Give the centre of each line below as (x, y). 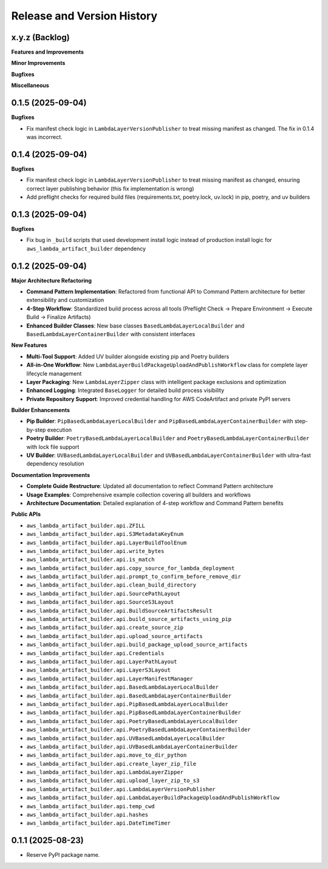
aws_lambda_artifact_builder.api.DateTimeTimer (99, 823)
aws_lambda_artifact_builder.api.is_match (91, 560)
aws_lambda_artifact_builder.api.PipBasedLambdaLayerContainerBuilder (134, 713)
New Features (29, 345)
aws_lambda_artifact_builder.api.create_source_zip (105, 628)
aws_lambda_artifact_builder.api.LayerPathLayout (102, 661)
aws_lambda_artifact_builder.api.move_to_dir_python (107, 755)
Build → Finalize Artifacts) (59, 317)
